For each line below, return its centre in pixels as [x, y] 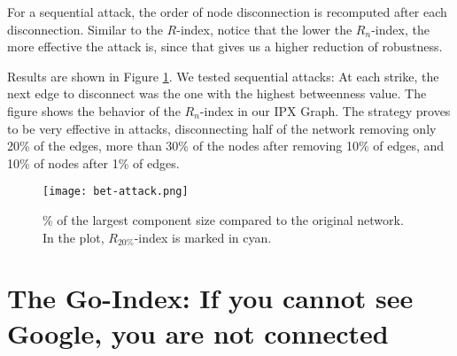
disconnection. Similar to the [85, 29]
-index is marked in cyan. [203, 237]
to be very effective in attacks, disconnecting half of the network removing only [222, 128]
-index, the [400, 29]
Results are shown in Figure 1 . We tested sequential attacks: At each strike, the [223, 76]
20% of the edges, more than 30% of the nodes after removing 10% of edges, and [226, 146]
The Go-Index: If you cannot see [210, 298]
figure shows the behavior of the [94, 110]
